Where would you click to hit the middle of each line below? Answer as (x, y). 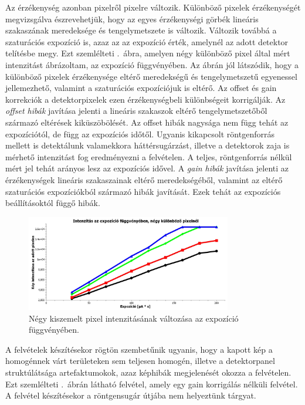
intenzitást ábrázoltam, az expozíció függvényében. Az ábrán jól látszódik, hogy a (152, 64)
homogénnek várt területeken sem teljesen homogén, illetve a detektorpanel (140, 361)
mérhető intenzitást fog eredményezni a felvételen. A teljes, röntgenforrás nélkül (149, 156)
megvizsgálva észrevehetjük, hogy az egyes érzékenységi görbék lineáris (132, 18)
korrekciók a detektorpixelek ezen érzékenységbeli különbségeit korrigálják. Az (145, 99)
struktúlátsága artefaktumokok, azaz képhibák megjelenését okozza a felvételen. (148, 372)
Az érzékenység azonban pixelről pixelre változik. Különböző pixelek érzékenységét (153, 7)
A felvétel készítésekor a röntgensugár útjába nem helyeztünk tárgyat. (131, 395)
